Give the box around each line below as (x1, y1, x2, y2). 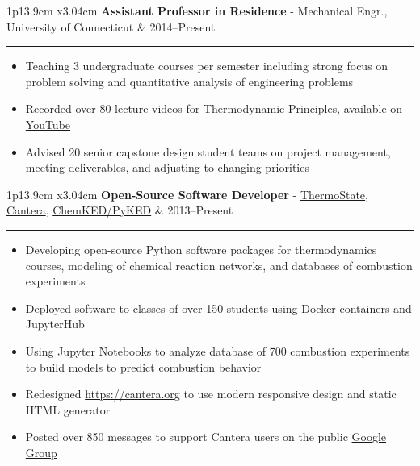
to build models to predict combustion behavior (25, 358, 262, 375)
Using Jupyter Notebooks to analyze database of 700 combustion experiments (25, 342, 410, 359)
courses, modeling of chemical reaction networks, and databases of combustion (25, 256, 413, 273)
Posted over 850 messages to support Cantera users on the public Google (25, 428, 387, 445)
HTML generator (25, 401, 111, 418)
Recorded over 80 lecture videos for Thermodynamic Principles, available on (25, 100, 403, 117)
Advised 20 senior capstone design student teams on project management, (25, 143, 391, 160)
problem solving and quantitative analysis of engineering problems (25, 73, 354, 89)
